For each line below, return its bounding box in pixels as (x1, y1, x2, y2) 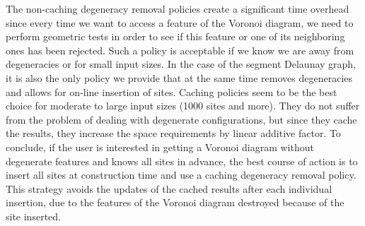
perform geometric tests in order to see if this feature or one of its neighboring (6, 29, 345, 44)
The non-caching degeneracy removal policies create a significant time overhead (6, 1, 349, 16)
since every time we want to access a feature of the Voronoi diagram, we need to (6, 15, 354, 30)
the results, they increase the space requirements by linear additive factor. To (6, 126, 341, 141)
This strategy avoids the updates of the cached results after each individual (6, 181, 332, 196)
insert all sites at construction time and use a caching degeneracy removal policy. (6, 167, 357, 182)
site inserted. (6, 208, 61, 223)
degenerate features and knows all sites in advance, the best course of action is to (6, 153, 358, 168)
